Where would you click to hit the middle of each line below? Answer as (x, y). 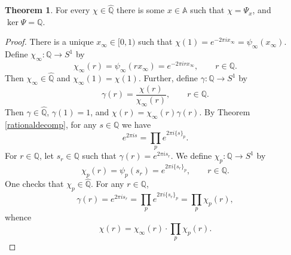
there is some (140, 10)
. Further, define (168, 78)
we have (137, 124)
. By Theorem (225, 111)
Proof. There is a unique (49, 42)
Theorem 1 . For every (48, 10)
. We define (191, 156)
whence (18, 217)
